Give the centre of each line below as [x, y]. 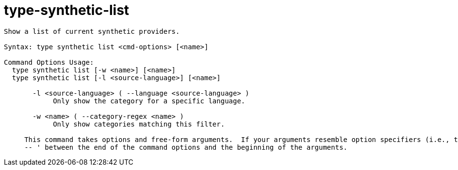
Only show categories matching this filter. [139, 124]
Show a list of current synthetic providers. [92, 31]
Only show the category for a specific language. [149, 101]
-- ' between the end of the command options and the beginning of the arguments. [186, 147]
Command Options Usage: [49, 62]
